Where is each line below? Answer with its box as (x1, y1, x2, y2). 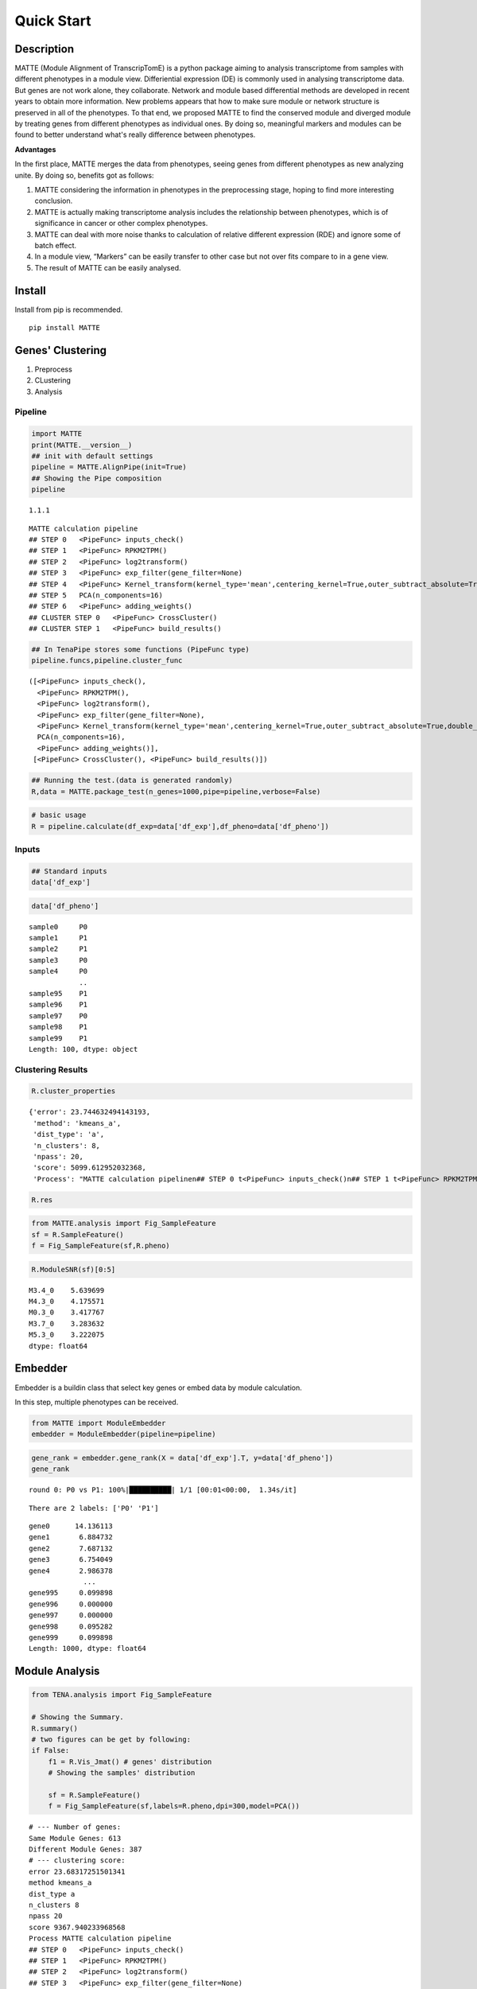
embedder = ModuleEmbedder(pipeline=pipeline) (31, 1430, 216, 1439)
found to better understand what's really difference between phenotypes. (14, 130, 256, 139)
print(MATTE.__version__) (31, 440, 133, 450)
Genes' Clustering (14, 343, 107, 357)
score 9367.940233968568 (29, 1922, 126, 1932)
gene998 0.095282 (29, 1621, 113, 1631)
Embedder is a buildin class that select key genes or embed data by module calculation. (14, 1383, 302, 1392)
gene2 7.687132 (29, 1543, 113, 1553)
